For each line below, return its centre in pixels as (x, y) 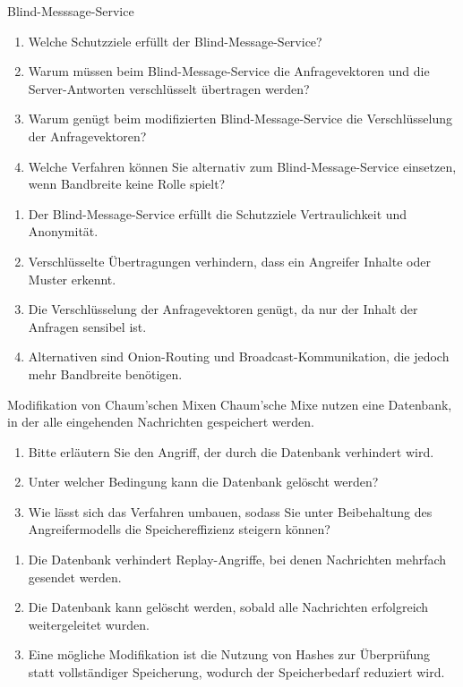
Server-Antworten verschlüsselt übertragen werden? (169, 88)
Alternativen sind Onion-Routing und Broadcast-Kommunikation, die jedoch (239, 356)
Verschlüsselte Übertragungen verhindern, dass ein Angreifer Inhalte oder (229, 261)
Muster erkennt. (72, 279)
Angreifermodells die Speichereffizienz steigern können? (179, 529)
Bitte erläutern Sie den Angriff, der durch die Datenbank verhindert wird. (231, 451)
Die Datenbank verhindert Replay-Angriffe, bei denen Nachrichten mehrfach (237, 560)
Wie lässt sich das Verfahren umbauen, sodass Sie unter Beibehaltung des (230, 511)
